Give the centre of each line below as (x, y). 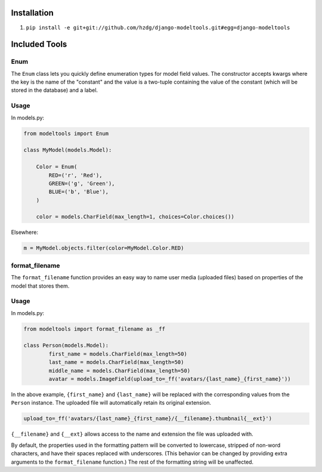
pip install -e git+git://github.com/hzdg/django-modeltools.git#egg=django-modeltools (158, 27)
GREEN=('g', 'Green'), (82, 183)
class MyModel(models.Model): (68, 150)
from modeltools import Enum (66, 133)
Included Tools (39, 44)
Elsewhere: (25, 232)
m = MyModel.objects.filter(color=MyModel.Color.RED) (104, 248)
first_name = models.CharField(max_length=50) (118, 354)
